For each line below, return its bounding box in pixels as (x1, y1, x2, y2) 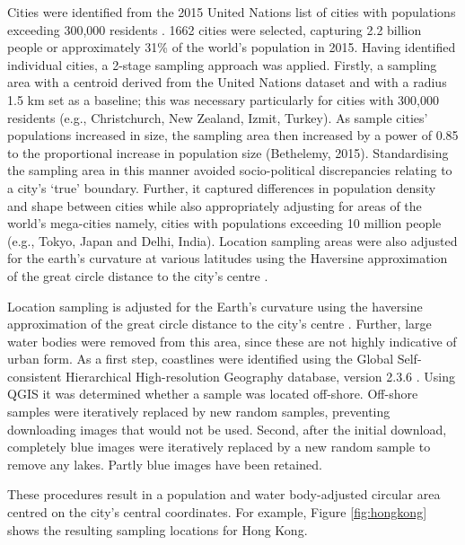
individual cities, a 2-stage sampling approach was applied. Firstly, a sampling (7, 55, 437, 74)
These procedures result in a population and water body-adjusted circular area (7, 485, 441, 504)
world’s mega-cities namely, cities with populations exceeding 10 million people (7, 214, 442, 233)
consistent (7, 366, 62, 385)
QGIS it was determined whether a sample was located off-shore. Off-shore (7, 384, 418, 403)
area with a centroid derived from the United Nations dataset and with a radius (7, 73, 447, 92)
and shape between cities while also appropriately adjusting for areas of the (7, 196, 422, 215)
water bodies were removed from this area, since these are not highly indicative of (7, 331, 457, 350)
